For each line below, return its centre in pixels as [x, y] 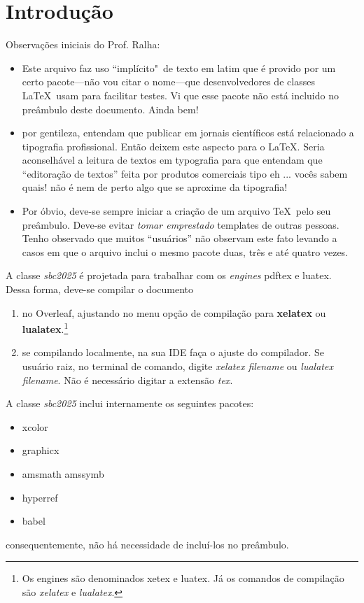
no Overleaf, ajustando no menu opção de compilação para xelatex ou [174, 312]
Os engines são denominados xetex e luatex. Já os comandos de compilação [183, 578]
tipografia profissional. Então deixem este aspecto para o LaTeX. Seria [173, 146]
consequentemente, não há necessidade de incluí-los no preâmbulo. [147, 544]
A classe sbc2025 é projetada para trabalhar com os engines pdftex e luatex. [169, 275]
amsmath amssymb [63, 474]
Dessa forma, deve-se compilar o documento [100, 289]
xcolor [35, 426]
